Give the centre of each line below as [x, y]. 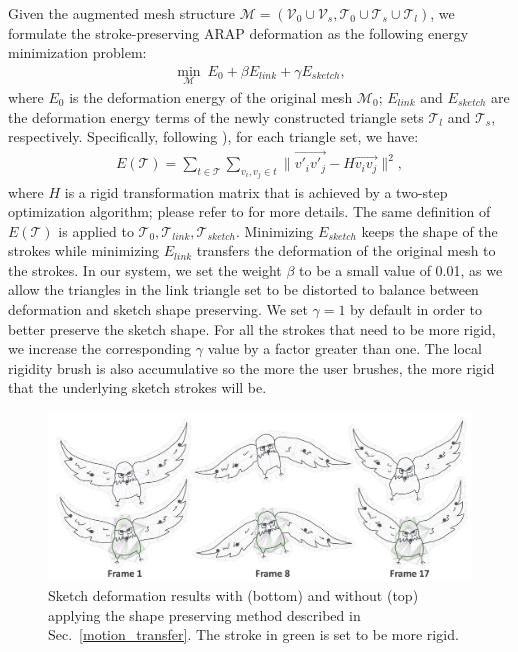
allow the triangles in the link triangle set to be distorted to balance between [243, 289]
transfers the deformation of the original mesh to [346, 250]
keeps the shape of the [429, 230]
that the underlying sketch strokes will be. [137, 387]
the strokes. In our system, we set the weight [145, 269]
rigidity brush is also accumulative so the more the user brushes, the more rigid [251, 367]
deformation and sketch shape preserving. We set [158, 309]
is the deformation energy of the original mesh [211, 97]
